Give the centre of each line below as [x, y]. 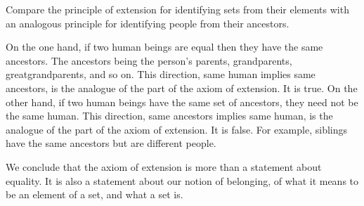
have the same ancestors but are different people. [111, 143]
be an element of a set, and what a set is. [95, 194]
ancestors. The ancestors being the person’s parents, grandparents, [149, 60]
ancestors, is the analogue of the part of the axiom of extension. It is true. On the [182, 88]
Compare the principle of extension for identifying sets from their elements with [177, 9]
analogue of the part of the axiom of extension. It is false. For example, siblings [176, 129]
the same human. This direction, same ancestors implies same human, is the [169, 116]
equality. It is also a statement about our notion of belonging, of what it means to [182, 180]
